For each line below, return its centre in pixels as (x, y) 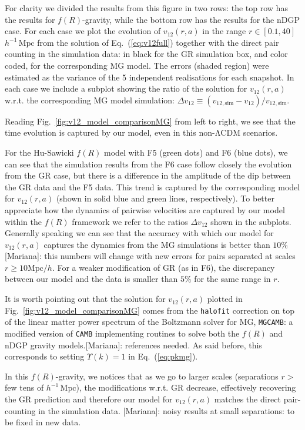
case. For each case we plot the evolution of (83, 31)
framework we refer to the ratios (130, 221)
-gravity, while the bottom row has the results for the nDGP (191, 19)
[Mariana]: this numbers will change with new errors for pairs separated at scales (150, 256)
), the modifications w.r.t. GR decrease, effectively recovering (186, 387)
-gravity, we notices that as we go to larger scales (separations (167, 376)
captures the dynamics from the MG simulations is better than (157, 244)
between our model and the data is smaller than (91, 279)
